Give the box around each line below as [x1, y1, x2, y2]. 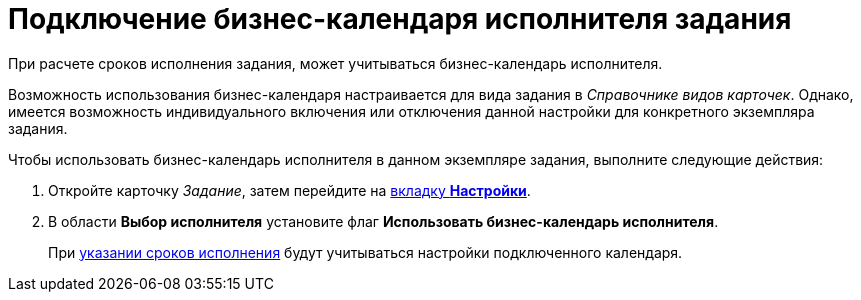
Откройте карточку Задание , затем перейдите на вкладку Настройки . [48, 181, 531, 199]
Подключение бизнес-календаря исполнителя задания [8, 2, 792, 36]
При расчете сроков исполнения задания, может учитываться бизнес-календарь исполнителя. [8, 54, 663, 72]
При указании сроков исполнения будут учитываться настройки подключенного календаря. [48, 243, 683, 261]
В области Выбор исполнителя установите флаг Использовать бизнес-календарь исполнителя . [48, 212, 719, 230]
